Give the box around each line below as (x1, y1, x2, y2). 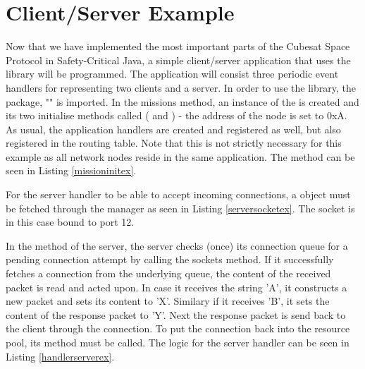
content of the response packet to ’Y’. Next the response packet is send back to (6, 307, 346, 322)
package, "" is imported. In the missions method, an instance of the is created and (6, 94, 359, 109)
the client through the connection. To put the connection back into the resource (6, 321, 350, 336)
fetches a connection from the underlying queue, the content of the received (6, 266, 331, 281)
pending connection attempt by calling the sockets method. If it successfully (6, 252, 334, 267)
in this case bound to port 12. (6, 214, 135, 229)
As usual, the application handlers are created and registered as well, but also (6, 121, 341, 136)
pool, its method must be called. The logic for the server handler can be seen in (6, 335, 349, 349)
